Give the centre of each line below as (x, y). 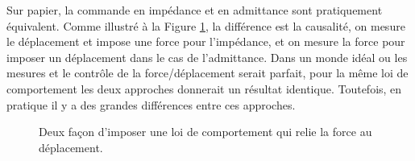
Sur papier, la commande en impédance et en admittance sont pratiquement (195, 10)
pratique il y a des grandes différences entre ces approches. (151, 104)
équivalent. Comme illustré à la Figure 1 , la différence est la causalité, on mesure (206, 25)
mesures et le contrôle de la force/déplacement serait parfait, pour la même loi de (207, 73)
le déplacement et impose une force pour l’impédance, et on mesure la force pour (206, 41)
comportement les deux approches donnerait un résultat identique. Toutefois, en (204, 88)
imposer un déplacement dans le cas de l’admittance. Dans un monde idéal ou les (207, 57)
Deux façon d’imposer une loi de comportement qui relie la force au (205, 132)
